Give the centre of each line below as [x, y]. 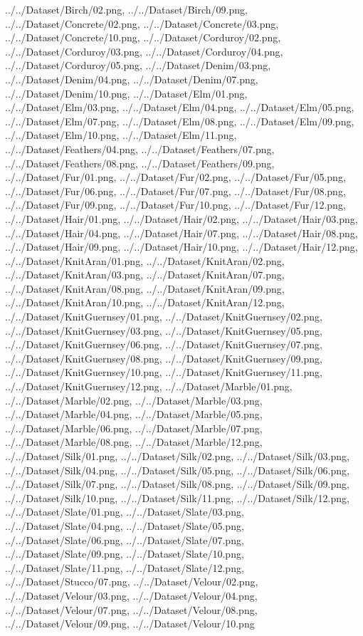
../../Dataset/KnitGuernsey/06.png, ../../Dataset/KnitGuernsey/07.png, [164, 344]
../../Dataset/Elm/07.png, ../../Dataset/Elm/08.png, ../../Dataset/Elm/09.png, [180, 121]
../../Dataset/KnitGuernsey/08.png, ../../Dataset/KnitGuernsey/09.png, [164, 358]
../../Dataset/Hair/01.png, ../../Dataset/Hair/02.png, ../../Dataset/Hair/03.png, [181, 218]
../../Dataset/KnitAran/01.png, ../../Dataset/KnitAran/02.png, [145, 260]
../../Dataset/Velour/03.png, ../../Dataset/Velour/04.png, [131, 595]
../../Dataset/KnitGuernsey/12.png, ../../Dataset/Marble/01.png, [149, 386]
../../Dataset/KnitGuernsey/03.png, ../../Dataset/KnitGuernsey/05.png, [164, 330]
